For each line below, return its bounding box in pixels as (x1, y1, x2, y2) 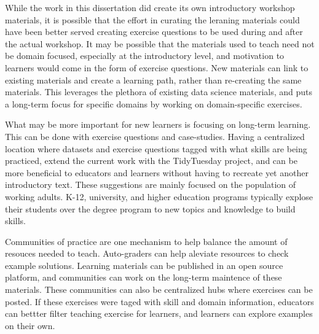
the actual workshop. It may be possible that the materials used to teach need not (5, 37, 315, 50)
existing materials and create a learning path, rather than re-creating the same (5, 73, 302, 86)
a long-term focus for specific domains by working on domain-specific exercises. (5, 97, 302, 110)
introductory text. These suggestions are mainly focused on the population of (5, 178, 296, 191)
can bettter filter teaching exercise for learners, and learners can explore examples (5, 307, 313, 320)
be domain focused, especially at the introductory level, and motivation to (5, 49, 285, 62)
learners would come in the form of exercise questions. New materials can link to (5, 61, 309, 74)
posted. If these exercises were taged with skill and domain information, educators (5, 295, 314, 308)
